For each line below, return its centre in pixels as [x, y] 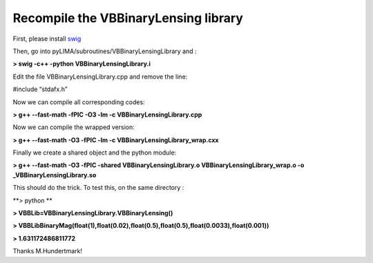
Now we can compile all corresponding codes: [79, 102]
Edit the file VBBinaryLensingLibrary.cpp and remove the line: [100, 77]
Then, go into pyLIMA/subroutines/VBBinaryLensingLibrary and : [105, 51]
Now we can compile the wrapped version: [74, 127]
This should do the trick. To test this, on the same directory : [98, 188]
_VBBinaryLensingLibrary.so [55, 175]
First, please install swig [47, 39]
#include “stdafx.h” [40, 89]
